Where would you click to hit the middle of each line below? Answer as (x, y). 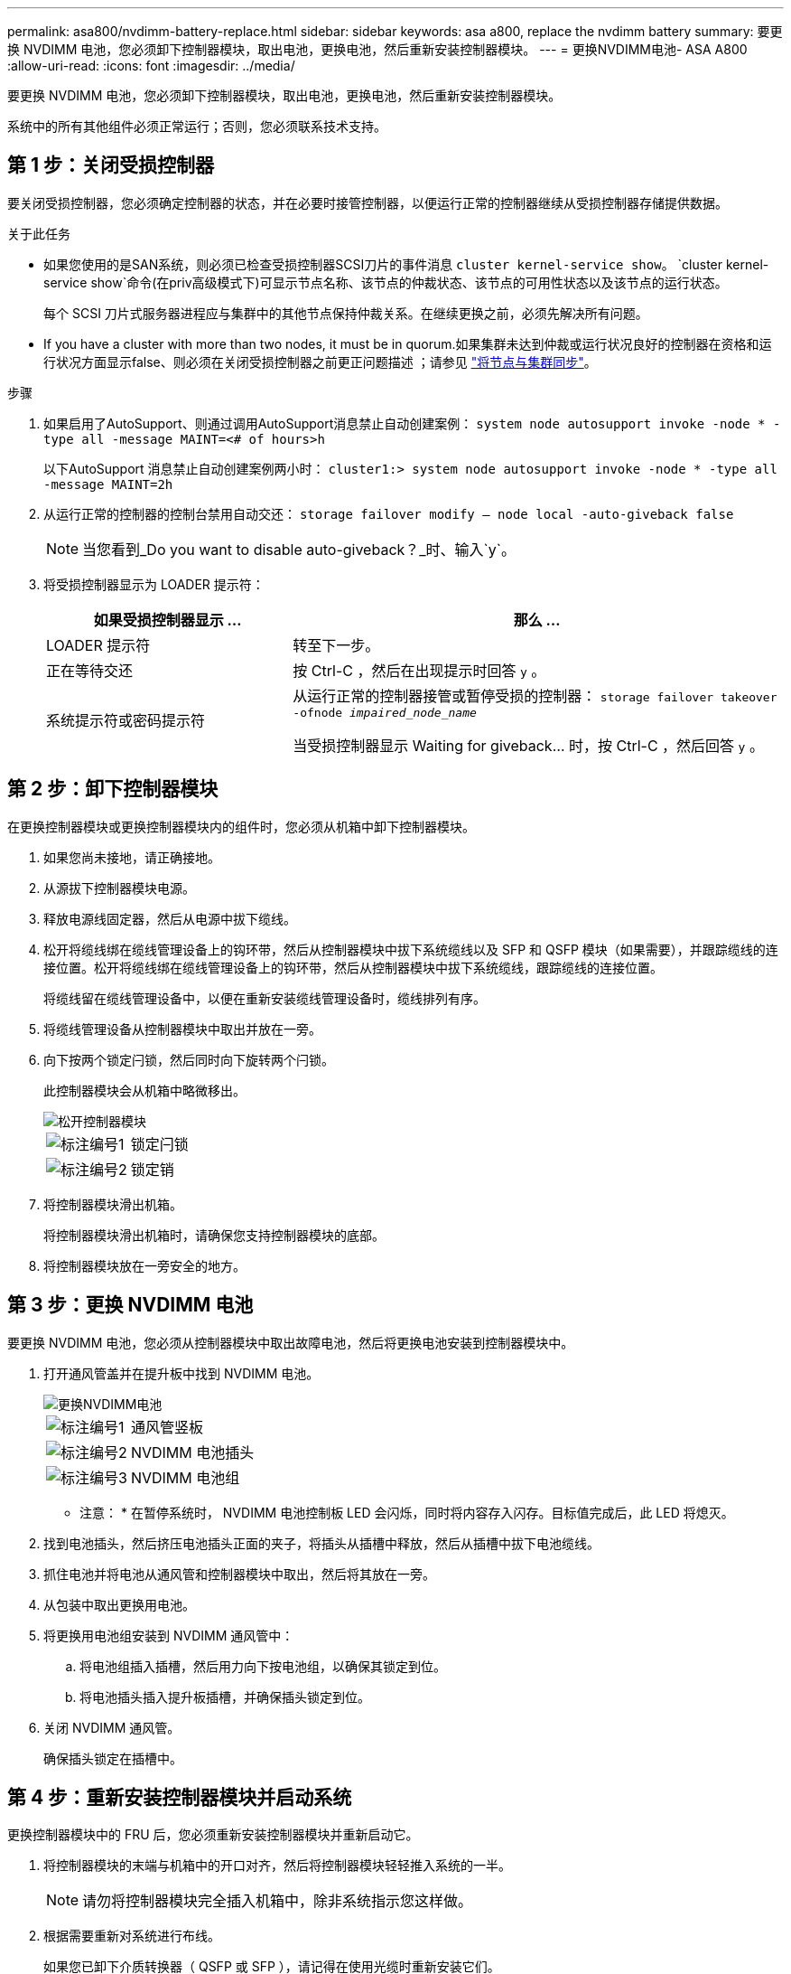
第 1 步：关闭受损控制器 (111, 165)
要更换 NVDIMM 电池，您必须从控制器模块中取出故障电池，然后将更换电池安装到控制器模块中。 (291, 1342)
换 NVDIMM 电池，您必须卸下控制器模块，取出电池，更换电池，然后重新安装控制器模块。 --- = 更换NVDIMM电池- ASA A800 (377, 49)
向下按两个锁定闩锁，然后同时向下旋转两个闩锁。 (189, 1059)
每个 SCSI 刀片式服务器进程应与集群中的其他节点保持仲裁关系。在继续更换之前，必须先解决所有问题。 (346, 313)
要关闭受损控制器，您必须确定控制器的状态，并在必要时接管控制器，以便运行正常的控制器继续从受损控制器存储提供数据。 (368, 202)
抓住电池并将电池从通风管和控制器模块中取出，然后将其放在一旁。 (239, 1574)
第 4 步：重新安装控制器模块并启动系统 (180, 1797)
